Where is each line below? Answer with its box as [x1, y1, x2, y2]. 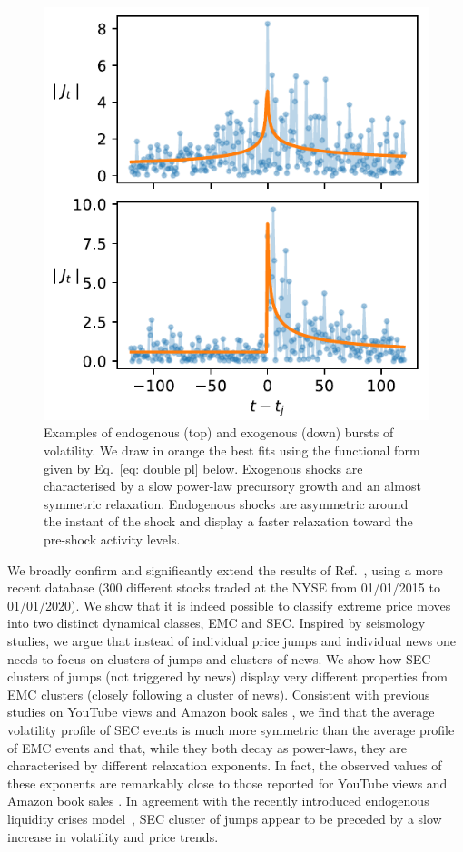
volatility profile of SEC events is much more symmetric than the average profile [7, 720, 455, 739]
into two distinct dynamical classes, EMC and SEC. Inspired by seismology [7, 613, 426, 632]
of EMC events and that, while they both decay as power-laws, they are [7, 738, 407, 757]
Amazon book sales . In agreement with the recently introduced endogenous [7, 791, 429, 810]
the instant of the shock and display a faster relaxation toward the [44, 512, 413, 531]
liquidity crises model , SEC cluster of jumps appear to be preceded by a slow [7, 808, 442, 828]
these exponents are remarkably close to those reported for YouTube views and [7, 773, 448, 792]
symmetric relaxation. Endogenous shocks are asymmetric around [44, 494, 409, 513]
